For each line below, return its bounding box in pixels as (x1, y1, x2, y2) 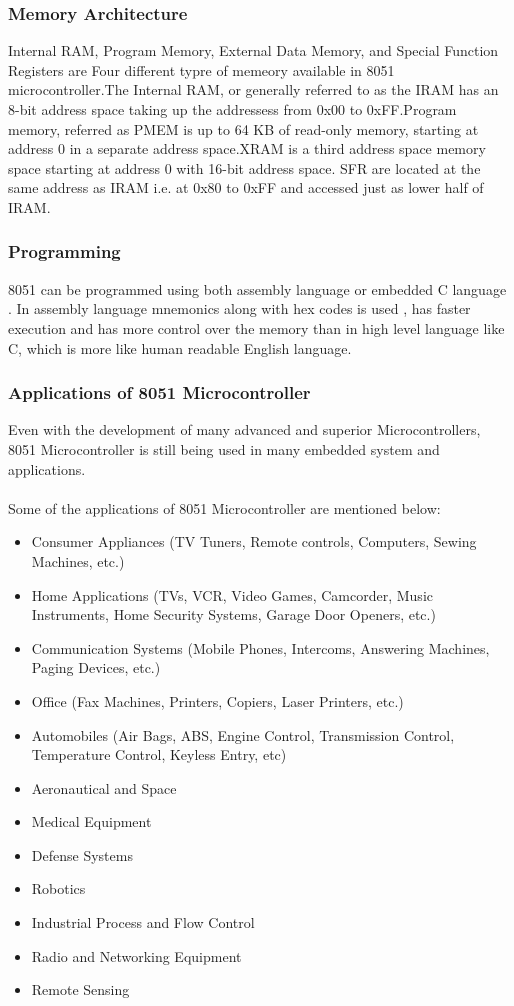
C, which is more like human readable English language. (8, 337, 352, 358)
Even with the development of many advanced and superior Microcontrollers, (8, 419, 481, 440)
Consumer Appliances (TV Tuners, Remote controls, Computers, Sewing (31, 531, 477, 552)
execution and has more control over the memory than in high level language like (8, 317, 505, 338)
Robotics (31, 878, 86, 899)
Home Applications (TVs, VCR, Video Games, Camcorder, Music (31, 584, 433, 605)
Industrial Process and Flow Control (31, 912, 255, 933)
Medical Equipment (31, 811, 152, 832)
